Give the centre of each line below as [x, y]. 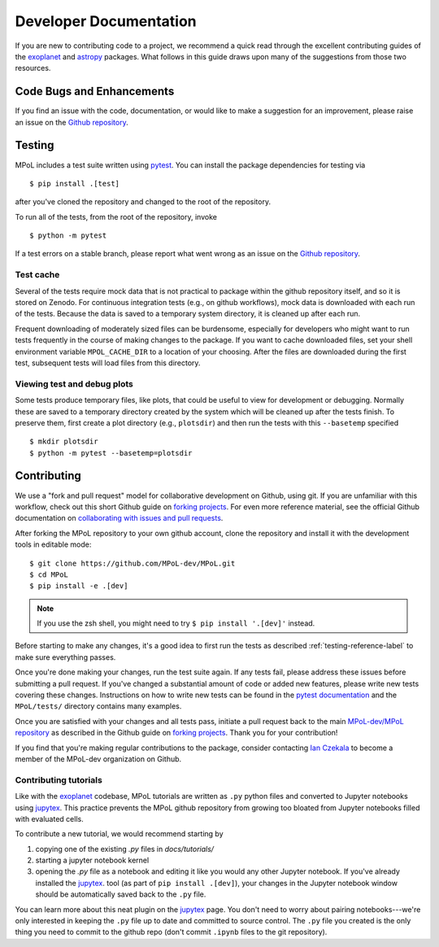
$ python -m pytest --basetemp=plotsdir [111, 453]
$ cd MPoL [49, 574]
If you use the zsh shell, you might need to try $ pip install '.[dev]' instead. [176, 623]
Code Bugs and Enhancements [95, 92]
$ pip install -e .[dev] [79, 586]
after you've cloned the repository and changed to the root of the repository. [143, 202]
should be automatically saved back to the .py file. [121, 894]
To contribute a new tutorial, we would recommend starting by [119, 834]
